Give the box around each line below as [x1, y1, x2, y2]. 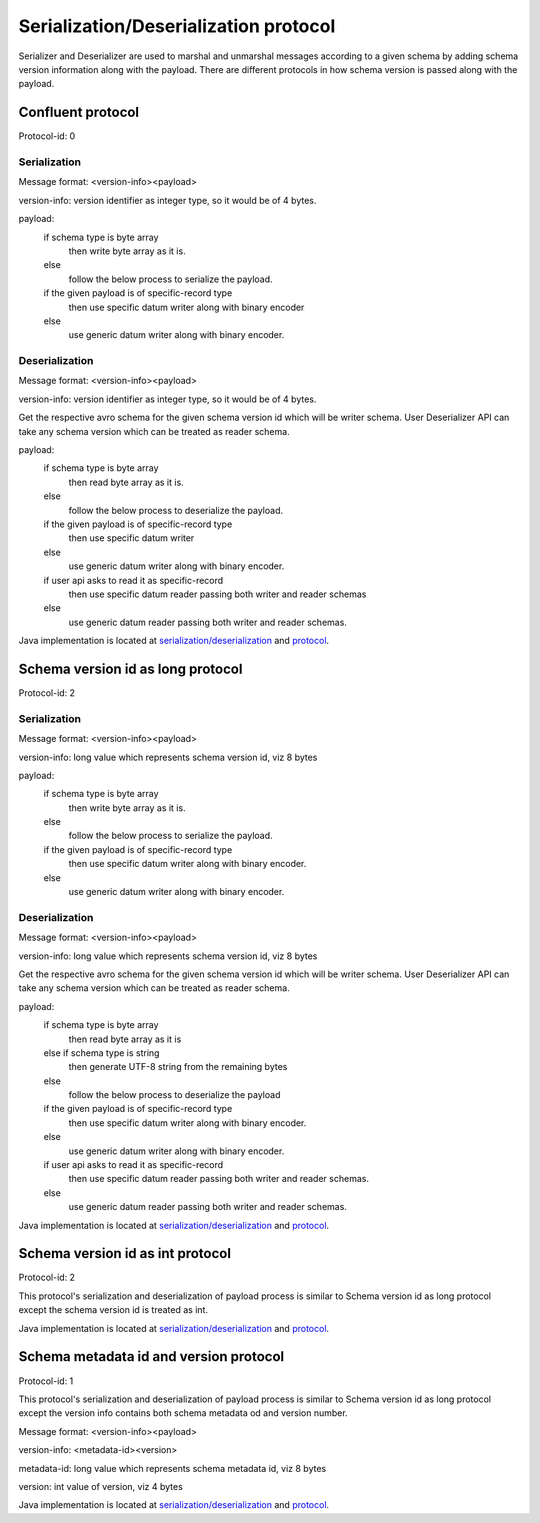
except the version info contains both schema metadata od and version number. [18, 1407, 349, 1419]
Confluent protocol [18, 104, 140, 121]
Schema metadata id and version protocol [18, 1348, 285, 1365]
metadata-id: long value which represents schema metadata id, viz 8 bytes [18, 1462, 327, 1474]
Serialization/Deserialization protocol [18, 15, 336, 37]
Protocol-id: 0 [18, 130, 76, 142]
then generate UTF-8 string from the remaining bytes [68, 1061, 288, 1073]
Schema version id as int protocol [18, 1245, 232, 1262]
